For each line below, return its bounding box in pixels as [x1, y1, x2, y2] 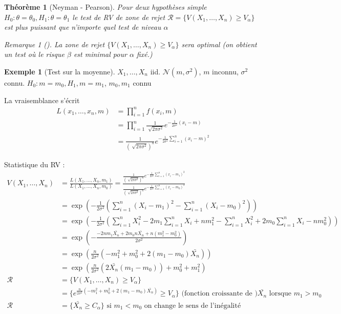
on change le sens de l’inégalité [144, 302, 241, 309]
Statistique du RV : [4, 159, 65, 169]
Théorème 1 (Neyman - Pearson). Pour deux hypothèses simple [4, 2, 207, 12]
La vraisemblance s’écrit [4, 94, 80, 105]
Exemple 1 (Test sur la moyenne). [4, 66, 115, 76]
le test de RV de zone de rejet [72, 11, 165, 22]
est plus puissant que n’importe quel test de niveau [4, 22, 161, 32]
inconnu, [212, 66, 239, 76]
